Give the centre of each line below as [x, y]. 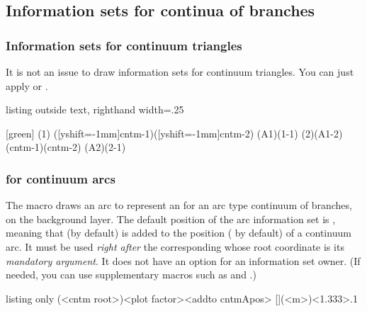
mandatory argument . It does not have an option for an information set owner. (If [183, 260]
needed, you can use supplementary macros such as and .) [131, 275]
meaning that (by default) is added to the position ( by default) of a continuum [179, 233]
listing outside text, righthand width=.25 [95, 109]
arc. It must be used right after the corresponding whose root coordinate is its [175, 246]
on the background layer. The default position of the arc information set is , [171, 219]
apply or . [27, 85]
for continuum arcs [61, 178]
